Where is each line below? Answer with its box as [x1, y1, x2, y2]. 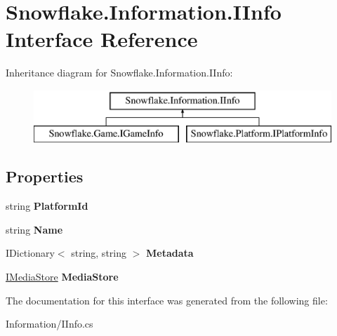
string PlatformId [6, 199, 88, 213]
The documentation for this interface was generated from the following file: [6, 293, 328, 307]
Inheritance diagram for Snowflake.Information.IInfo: [6, 65, 233, 80]
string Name [6, 222, 63, 236]
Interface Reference [6, 25, 198, 53]
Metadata [146, 246, 194, 260]
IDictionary [6, 246, 55, 260]
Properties [6, 166, 84, 187]
